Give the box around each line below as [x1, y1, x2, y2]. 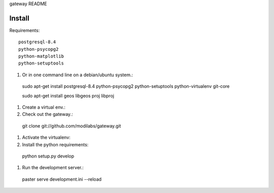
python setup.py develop [22, 153, 75, 159]
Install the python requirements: [22, 141, 89, 147]
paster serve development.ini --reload [22, 176, 101, 182]
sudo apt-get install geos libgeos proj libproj [22, 92, 114, 99]
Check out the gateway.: [22, 111, 73, 117]
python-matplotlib [18, 53, 64, 59]
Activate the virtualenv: [22, 135, 71, 141]
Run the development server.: [22, 165, 84, 171]
